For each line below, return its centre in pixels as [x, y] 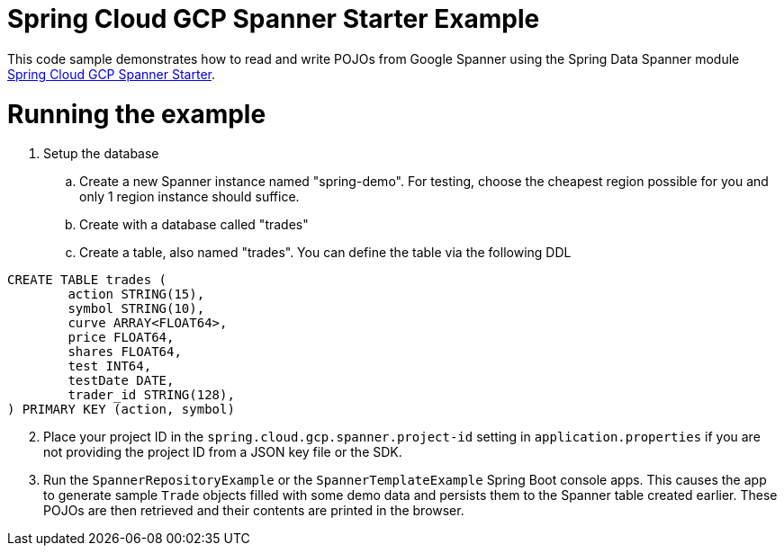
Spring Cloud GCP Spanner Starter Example [274, 19]
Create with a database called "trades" [194, 225]
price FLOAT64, [121, 338]
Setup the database [101, 154]
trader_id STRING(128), [151, 395]
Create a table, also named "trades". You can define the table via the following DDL [325, 253]
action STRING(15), [136, 294]
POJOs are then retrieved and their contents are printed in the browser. [254, 511]
